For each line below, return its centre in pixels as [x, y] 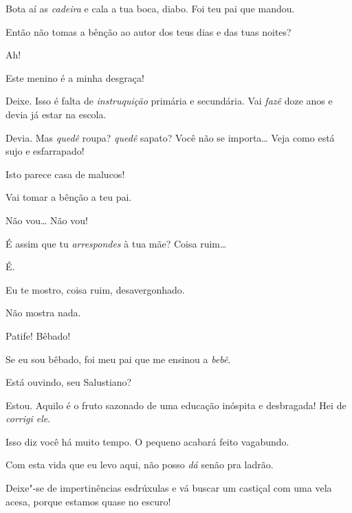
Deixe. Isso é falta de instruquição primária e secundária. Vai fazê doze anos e [169, 101]
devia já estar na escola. [56, 114]
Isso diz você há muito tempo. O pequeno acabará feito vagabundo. [147, 441]
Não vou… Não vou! [47, 220]
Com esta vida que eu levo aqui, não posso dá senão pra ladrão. [140, 465]
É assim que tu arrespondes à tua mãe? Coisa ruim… [116, 243]
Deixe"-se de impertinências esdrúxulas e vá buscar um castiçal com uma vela [169, 488]
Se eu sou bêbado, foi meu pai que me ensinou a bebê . [118, 359]
